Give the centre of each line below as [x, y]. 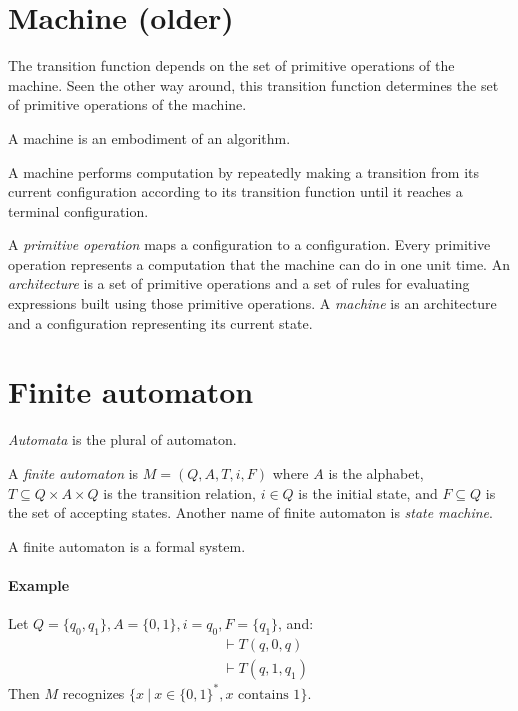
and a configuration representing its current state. [160, 322]
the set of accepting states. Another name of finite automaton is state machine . [250, 512]
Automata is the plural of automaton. [122, 439]
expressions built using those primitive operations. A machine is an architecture [252, 303]
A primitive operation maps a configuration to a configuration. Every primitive [249, 244]
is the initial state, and [368, 492]
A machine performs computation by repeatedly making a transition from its [244, 171]
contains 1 [269, 694]
